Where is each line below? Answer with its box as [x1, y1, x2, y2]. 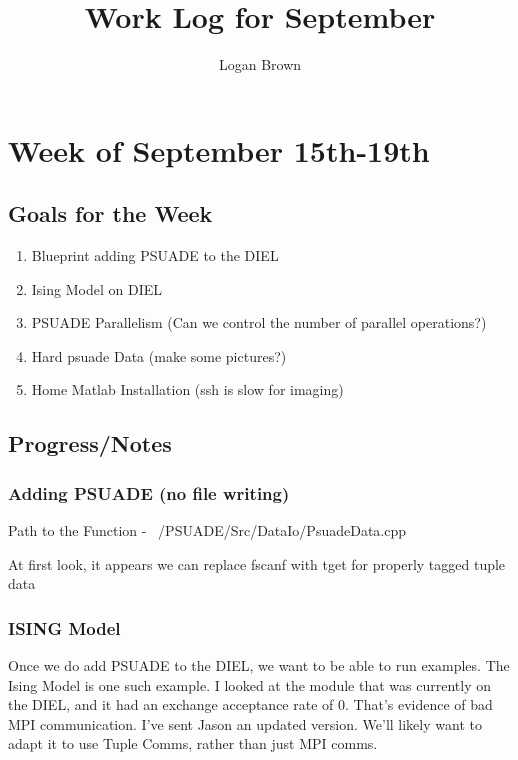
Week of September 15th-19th [8, 129, 430, 170]
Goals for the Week [8, 198, 213, 229]
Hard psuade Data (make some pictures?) [31, 345, 287, 366]
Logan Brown [218, 54, 302, 75]
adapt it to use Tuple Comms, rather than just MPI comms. [8, 733, 378, 754]
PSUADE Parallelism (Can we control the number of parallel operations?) [31, 312, 487, 333]
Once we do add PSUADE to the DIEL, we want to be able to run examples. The [8, 655, 510, 676]
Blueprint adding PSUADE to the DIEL [31, 245, 279, 266]
